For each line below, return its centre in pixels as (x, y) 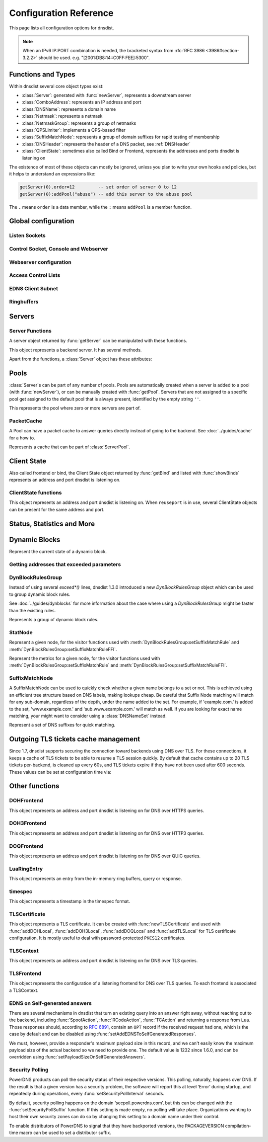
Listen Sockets (27, 236)
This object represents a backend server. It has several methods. (75, 350)
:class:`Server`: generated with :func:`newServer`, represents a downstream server (106, 95)
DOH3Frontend (28, 823)
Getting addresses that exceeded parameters (65, 564)
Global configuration (42, 221)
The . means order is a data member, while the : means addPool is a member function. (100, 207)
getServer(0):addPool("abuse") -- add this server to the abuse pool (106, 194)
